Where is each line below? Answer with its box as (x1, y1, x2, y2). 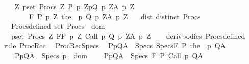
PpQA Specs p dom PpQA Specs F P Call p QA (14, 50, 203, 60)
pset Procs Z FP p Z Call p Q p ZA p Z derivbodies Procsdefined (11, 30, 245, 41)
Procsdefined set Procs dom (11, 21, 105, 31)
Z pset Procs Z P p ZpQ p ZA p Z (14, 1, 134, 11)
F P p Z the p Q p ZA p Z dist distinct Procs (29, 11, 201, 21)
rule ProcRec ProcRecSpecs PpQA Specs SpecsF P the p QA (4, 40, 226, 51)
